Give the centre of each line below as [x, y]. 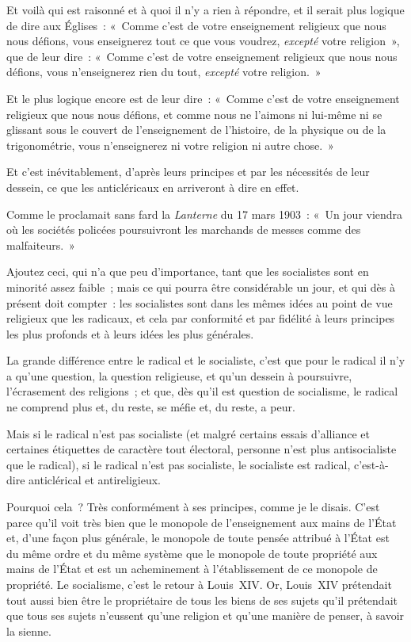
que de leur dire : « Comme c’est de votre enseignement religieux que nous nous [202, 56]
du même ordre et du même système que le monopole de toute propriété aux [192, 553]
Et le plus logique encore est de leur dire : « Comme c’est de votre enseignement [203, 98]
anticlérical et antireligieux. [95, 480]
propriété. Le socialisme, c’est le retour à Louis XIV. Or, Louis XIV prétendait [199, 584]
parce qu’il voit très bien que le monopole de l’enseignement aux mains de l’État [202, 522]
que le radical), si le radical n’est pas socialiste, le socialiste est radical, [179, 464]
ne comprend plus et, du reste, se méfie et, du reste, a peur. [151, 407]
